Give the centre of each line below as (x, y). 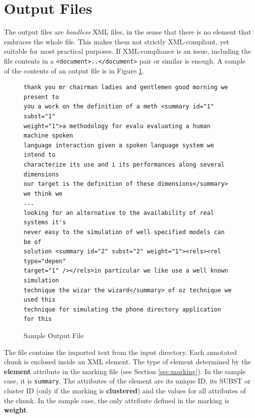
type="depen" (45, 261)
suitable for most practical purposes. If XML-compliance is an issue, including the (127, 51)
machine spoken (48, 136)
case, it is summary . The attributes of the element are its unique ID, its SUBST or (127, 381)
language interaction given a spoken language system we (119, 145)
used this (40, 300)
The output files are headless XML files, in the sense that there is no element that (128, 32)
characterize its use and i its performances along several (124, 164)
